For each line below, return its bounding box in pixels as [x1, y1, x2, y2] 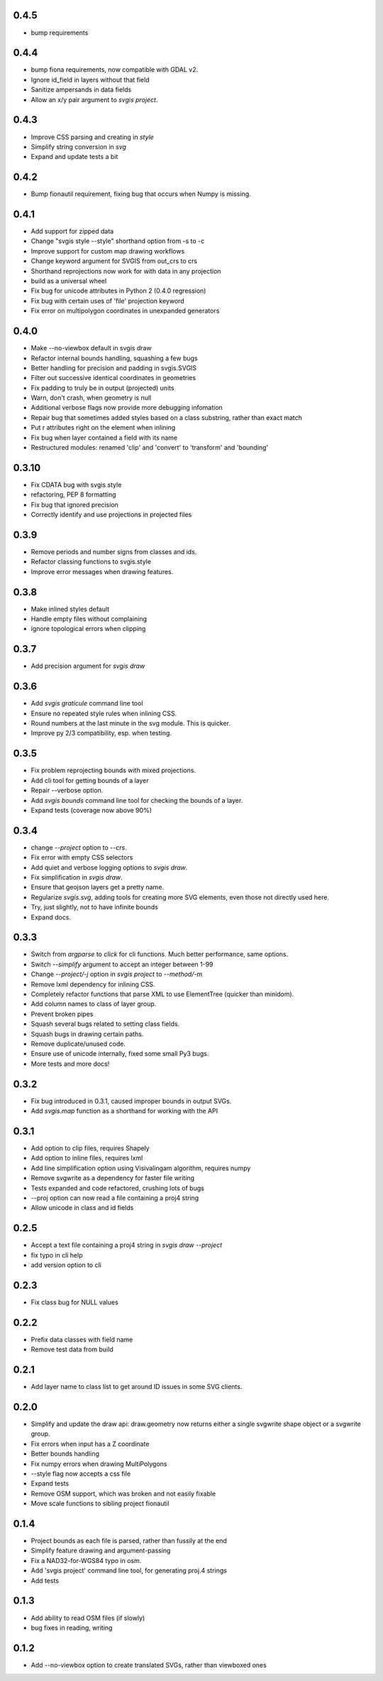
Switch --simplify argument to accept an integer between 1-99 [30, 960, 213, 968]
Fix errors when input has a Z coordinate [30, 1439, 150, 1448]
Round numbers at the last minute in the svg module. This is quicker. [30, 719, 231, 728]
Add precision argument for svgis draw [30, 661, 145, 671]
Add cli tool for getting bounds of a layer [30, 776, 149, 784]
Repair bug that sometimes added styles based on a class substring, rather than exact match [30, 413, 303, 422]
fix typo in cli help [30, 1250, 83, 1259]
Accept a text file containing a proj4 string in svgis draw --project [30, 1241, 223, 1250]
